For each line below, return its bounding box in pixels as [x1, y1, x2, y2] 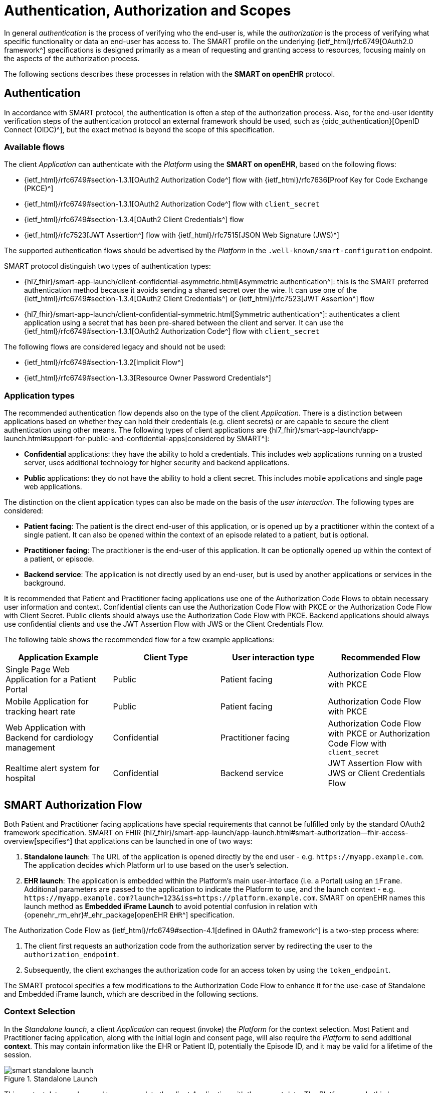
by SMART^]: [227, 434, 270, 443]
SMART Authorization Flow [4, 798, 142, 811]
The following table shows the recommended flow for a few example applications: [4, 635, 274, 644]
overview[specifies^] [4, 836, 73, 845]
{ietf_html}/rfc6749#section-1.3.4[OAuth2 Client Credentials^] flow [24, 215, 244, 224]
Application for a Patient [6, 674, 96, 685]
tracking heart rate [6, 706, 76, 717]
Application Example [18, 652, 99, 663]
